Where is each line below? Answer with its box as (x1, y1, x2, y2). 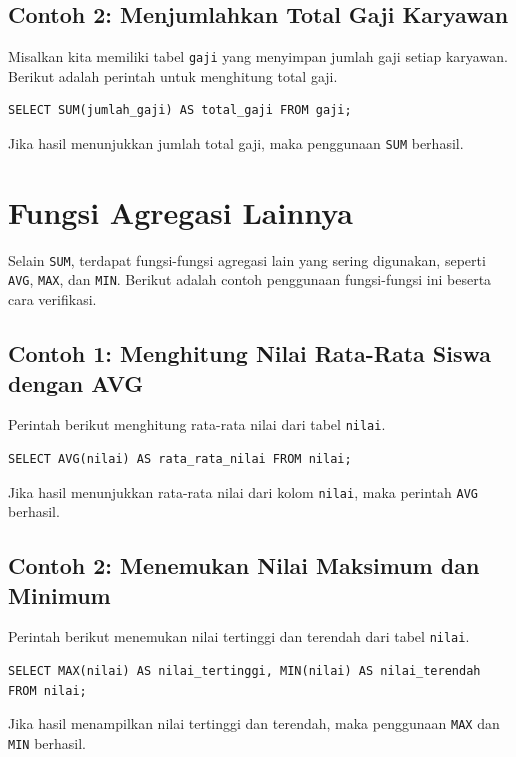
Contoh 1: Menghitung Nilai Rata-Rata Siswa (8, 338, 491, 369)
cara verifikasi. (8, 289, 97, 310)
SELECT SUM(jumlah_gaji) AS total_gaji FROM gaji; (8, 103, 352, 118)
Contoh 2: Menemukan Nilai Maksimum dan (8, 550, 480, 581)
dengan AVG (8, 367, 144, 398)
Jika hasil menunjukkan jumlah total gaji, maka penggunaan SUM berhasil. (8, 133, 464, 154)
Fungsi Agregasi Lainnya (8, 191, 354, 232)
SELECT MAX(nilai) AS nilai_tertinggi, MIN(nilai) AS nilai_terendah (8, 664, 481, 679)
